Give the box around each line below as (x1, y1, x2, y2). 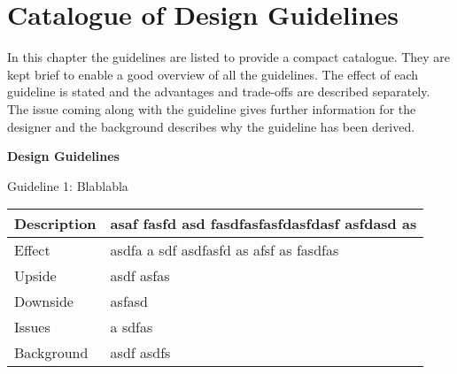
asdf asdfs (110, 342, 171, 363)
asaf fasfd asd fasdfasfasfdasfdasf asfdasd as (110, 213, 417, 234)
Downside (14, 291, 74, 312)
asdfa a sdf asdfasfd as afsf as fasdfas (110, 240, 339, 261)
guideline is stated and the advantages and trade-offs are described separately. (7, 82, 430, 101)
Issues (14, 317, 50, 338)
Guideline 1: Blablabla (7, 176, 128, 195)
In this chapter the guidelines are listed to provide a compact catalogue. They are (7, 48, 451, 66)
